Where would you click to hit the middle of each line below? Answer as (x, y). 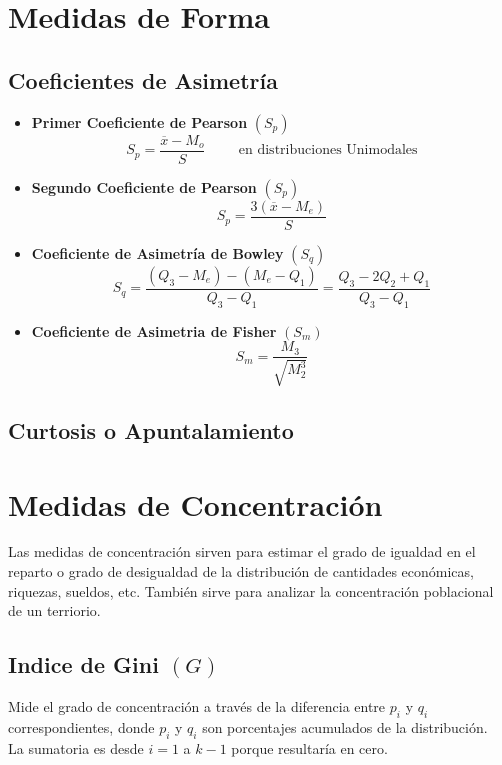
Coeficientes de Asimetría (143, 79)
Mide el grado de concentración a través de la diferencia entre (197, 706)
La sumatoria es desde (76, 747)
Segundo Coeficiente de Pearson (144, 186)
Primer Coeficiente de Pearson (139, 121)
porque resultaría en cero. (309, 747)
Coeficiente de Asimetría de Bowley (157, 252)
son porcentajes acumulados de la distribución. (345, 726)
